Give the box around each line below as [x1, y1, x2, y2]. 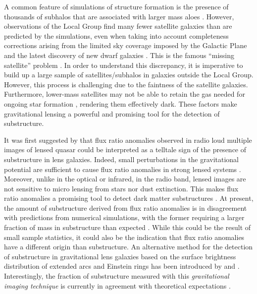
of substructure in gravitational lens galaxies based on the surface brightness [4, 251, 236, 261]
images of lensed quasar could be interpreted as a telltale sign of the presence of [4, 144, 247, 155]
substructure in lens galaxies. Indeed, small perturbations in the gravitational [4, 154, 239, 164]
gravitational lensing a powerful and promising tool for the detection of [4, 108, 220, 118]
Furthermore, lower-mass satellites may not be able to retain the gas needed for [4, 89, 245, 99]
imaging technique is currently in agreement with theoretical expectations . [4, 280, 231, 291]
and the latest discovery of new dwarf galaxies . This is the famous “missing [4, 50, 234, 60]
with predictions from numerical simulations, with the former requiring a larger [4, 212, 245, 223]
